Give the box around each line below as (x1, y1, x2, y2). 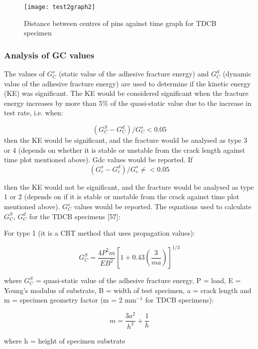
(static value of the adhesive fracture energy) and (58, 68, 209, 79)
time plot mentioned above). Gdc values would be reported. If (4, 154, 193, 165)
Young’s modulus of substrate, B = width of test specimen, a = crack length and (4, 285, 252, 295)
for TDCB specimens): (145, 295, 214, 305)
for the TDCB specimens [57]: (29, 211, 121, 221)
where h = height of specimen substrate (4, 335, 126, 346)
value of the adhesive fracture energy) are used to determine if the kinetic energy (4, 78, 251, 88)
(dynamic (223, 68, 252, 79)
